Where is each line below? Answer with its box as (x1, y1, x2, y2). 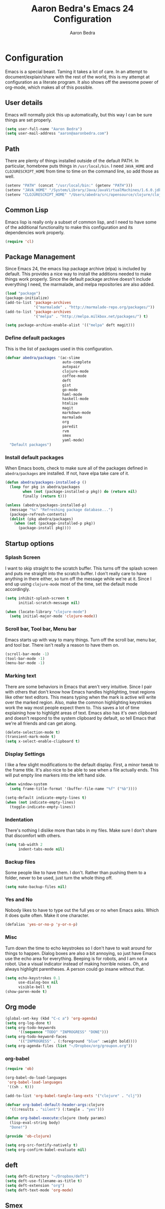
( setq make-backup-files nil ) (5, 884, 67, 889)
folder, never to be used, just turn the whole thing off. (5, 875, 113, 881)
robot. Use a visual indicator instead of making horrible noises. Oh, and (5, 960, 149, 967)
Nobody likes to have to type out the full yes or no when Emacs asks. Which (5, 907, 159, 913)
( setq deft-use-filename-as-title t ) (5, 1178, 82, 1184)
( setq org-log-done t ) (5, 1021, 52, 1026)
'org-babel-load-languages (7, 1080, 63, 1085)
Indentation (5, 816, 33, 823)
